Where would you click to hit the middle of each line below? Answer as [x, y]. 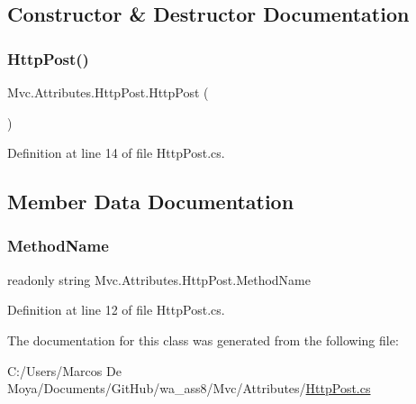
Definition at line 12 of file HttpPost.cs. [116, 310]
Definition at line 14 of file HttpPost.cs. [116, 153]
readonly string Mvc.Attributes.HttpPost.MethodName [159, 279]
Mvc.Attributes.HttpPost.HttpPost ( [108, 92]
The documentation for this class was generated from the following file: [203, 340]
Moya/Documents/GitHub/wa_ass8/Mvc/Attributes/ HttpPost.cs [189, 388]
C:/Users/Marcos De [64, 370]
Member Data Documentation [151, 202]
